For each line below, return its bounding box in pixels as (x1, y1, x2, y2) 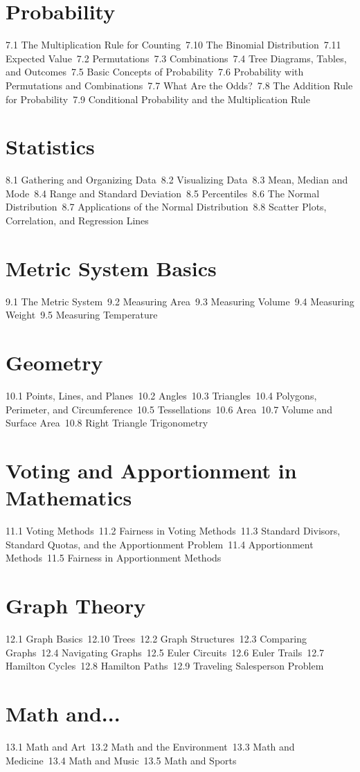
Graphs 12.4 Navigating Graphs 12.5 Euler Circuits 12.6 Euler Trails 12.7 (6, 645, 325, 659)
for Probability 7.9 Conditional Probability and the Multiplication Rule (6, 91, 310, 106)
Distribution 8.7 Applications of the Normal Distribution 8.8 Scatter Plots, (6, 199, 327, 214)
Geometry (6, 348, 103, 377)
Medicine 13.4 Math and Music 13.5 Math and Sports (6, 753, 237, 767)
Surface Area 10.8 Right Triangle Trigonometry (6, 415, 208, 430)
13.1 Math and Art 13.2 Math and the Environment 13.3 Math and (6, 739, 295, 753)
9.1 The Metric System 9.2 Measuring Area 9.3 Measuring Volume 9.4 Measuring (6, 294, 354, 308)
